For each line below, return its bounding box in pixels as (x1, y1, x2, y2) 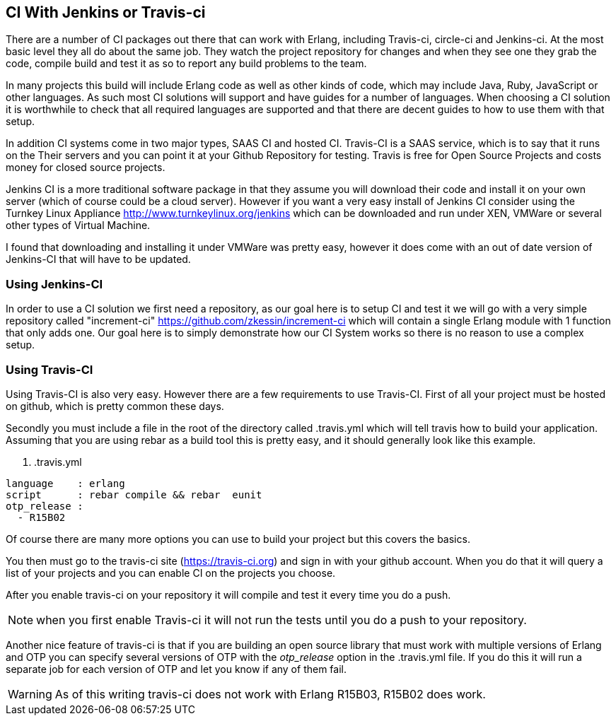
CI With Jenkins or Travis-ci (6, 4, 206, 21)
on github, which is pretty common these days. (6, 399, 224, 412)
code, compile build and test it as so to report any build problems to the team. (6, 57, 367, 70)
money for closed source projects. (6, 161, 165, 174)
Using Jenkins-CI (6, 276, 103, 291)
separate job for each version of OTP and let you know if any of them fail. (6, 662, 347, 675)
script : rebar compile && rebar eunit (6, 488, 262, 500)
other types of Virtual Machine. (6, 219, 151, 232)
